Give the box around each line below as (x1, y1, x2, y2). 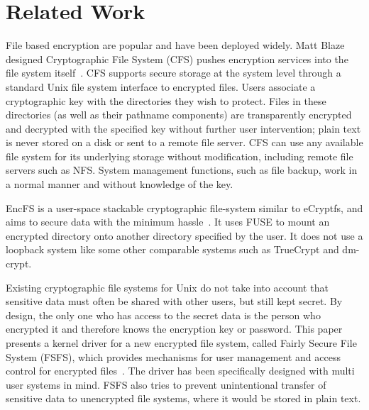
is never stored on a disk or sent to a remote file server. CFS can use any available (6, 135, 363, 150)
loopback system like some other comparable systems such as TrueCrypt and (6, 242, 339, 257)
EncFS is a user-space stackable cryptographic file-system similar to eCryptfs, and (6, 200, 363, 215)
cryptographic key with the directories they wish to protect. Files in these (6, 93, 326, 108)
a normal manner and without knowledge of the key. (6, 177, 233, 192)
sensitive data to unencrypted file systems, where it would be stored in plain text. (6, 391, 361, 406)
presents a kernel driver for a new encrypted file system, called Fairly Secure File (6, 336, 357, 350)
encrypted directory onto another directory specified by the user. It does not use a (6, 228, 363, 243)
